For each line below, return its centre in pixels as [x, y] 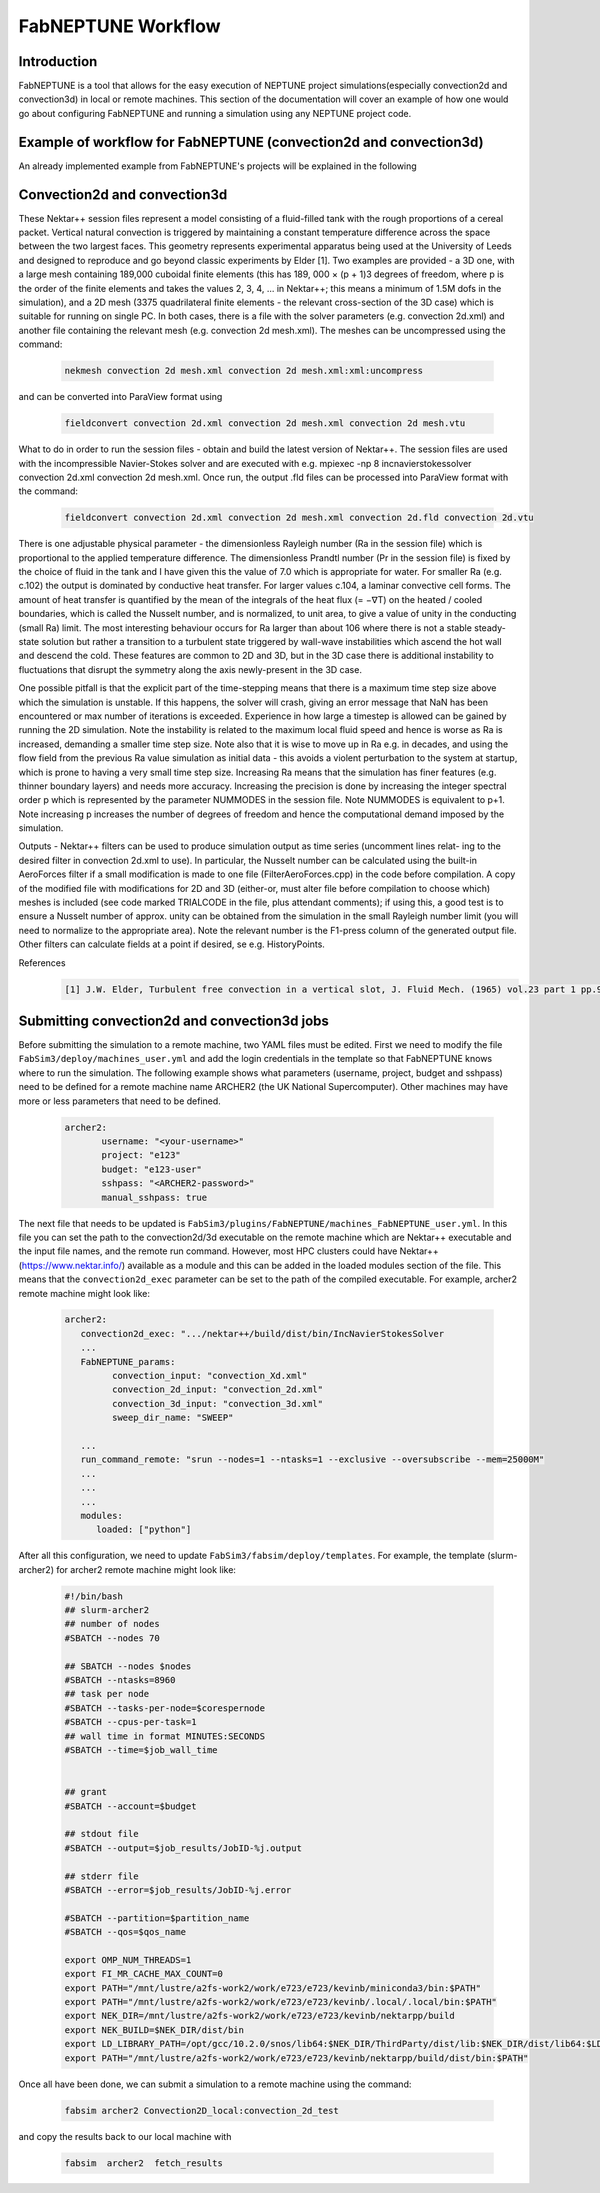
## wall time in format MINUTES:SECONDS [164, 1736]
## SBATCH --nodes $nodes [128, 1666]
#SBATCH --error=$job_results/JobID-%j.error [178, 1889]
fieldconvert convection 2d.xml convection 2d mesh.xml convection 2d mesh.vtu [265, 423]
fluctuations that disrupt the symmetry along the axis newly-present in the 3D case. [190, 669]
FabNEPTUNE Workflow [119, 26]
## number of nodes [112, 1624]
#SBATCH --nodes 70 [112, 1638]
